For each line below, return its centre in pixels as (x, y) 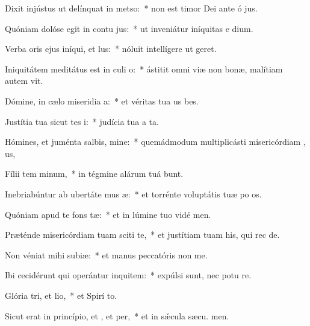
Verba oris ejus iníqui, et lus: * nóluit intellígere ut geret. (111, 49)
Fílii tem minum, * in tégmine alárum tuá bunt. (94, 174)
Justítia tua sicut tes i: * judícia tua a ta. (82, 121)
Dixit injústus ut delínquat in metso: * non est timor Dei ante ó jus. (131, 8)
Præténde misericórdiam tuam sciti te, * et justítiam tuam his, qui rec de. (142, 235)
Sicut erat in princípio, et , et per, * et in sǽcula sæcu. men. (117, 315)
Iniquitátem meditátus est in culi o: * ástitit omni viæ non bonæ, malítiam (144, 69)
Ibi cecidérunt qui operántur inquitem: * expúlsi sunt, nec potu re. (128, 275)
